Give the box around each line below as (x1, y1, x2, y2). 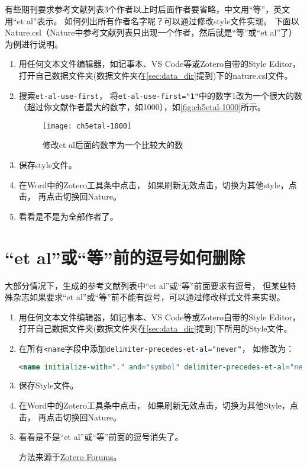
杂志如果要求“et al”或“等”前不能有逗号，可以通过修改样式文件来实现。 (12, 291, 285, 303)
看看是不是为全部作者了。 (18, 210, 118, 222)
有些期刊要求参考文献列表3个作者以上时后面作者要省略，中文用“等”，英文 (5, 3, 290, 15)
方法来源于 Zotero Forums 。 (18, 450, 122, 462)
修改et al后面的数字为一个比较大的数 (42, 139, 183, 151)
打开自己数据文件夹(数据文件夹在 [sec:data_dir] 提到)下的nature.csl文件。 (18, 69, 293, 81)
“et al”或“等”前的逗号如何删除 (5, 245, 245, 269)
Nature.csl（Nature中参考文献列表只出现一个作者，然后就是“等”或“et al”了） (5, 26, 298, 38)
